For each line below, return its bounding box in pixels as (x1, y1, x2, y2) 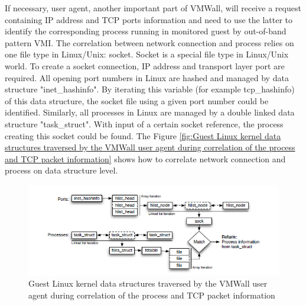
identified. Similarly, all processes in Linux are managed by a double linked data (5, 106, 295, 118)
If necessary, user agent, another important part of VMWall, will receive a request (5, 2, 301, 14)
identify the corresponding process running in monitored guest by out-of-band (5, 25, 287, 37)
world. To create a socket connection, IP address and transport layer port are (5, 59, 285, 72)
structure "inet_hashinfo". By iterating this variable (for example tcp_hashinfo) (5, 83, 295, 95)
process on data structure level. (5, 164, 118, 176)
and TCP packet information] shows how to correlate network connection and (5, 152, 286, 165)
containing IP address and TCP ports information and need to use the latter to (5, 13, 292, 25)
